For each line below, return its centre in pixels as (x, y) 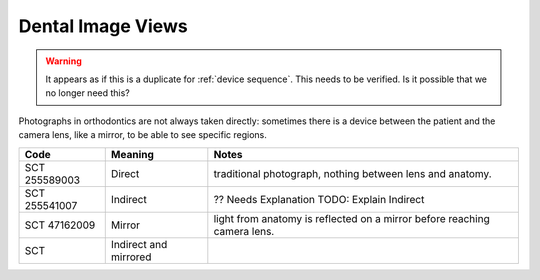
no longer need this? (87, 93)
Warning (63, 61)
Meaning (132, 154)
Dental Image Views (103, 26)
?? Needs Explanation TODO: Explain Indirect (319, 199)
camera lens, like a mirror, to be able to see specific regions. (142, 135)
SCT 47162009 (60, 225)
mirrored (131, 257)
